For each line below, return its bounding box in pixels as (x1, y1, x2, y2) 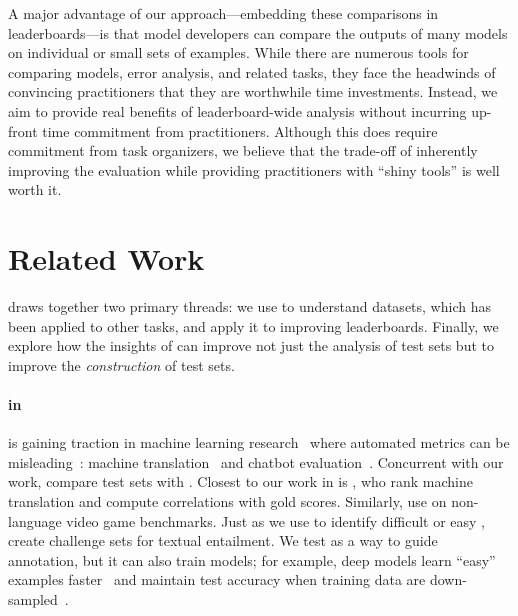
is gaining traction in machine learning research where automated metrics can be (8, 432, 510, 453)
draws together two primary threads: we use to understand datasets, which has (8, 296, 491, 317)
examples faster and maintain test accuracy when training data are (8, 569, 426, 590)
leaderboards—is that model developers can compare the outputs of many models (8, 22, 508, 43)
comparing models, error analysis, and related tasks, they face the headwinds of (8, 61, 496, 82)
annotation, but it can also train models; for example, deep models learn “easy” (8, 549, 496, 570)
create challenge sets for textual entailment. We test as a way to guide (8, 530, 438, 551)
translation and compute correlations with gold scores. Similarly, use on (8, 491, 447, 512)
